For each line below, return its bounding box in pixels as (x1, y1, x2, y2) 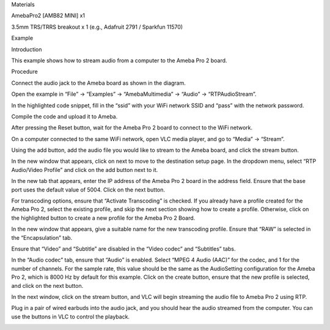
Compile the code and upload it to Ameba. (11, 113, 118, 120)
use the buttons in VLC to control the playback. (11, 313, 130, 320)
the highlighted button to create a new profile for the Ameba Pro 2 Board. (11, 214, 196, 221)
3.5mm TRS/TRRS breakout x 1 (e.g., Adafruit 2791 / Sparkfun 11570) (11, 23, 183, 30)
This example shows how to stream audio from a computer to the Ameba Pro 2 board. (11, 57, 227, 64)
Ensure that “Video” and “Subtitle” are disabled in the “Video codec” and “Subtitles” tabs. (11, 245, 236, 253)
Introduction (11, 46, 42, 53)
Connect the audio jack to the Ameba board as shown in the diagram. (11, 79, 186, 87)
